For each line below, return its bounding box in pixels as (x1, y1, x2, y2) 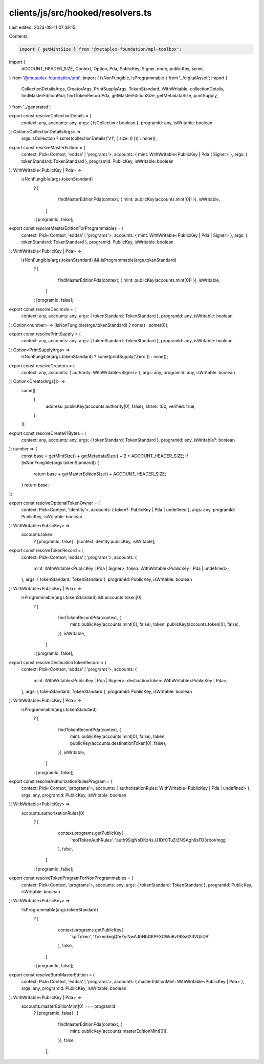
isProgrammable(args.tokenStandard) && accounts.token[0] (21, 595, 142, 600)
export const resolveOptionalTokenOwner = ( (9, 500, 100, 506)
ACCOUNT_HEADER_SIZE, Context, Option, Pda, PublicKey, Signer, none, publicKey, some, (21, 66, 204, 72)
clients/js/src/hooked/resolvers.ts (9, 7, 152, 18)
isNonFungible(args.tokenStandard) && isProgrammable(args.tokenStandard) (21, 257, 176, 263)
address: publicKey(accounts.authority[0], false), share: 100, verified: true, (45, 403, 196, 409)
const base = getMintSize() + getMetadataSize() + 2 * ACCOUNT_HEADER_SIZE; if (21, 453, 188, 459)
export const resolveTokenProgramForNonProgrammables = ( (9, 875, 133, 881)
